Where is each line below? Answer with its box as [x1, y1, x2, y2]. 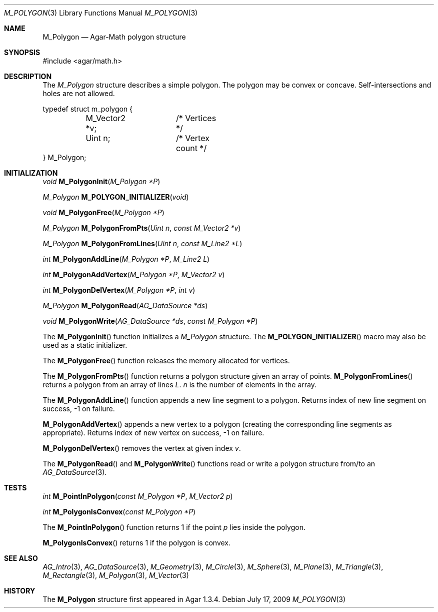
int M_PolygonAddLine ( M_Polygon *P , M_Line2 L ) [42, 255, 210, 263]
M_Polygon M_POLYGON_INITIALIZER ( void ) [42, 193, 189, 201]
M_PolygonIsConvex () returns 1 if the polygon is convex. [42, 538, 231, 547]
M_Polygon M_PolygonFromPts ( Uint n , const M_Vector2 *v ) [42, 224, 241, 232]
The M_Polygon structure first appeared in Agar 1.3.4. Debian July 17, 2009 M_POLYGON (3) [42, 595, 345, 603]
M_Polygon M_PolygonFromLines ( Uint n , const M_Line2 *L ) [42, 239, 242, 248]
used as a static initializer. [42, 341, 127, 349]
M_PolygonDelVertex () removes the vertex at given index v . [42, 444, 241, 452]
